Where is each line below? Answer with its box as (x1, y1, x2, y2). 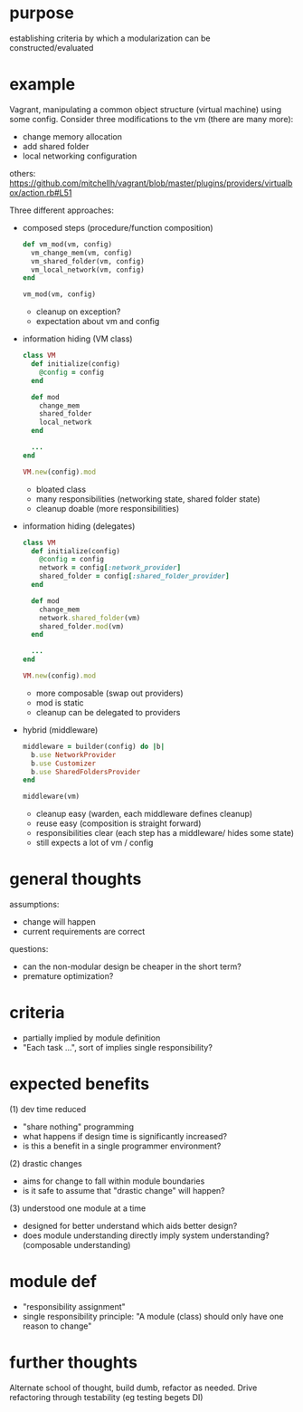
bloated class (35, 484, 87, 495)
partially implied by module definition (22, 1033, 161, 1043)
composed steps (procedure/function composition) (22, 222, 214, 233)
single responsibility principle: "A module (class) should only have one (22, 1311, 284, 1321)
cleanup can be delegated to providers (35, 706, 181, 717)
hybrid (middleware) (22, 724, 99, 735)
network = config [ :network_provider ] (39, 563, 182, 572)
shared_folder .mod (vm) (39, 621, 125, 631)
